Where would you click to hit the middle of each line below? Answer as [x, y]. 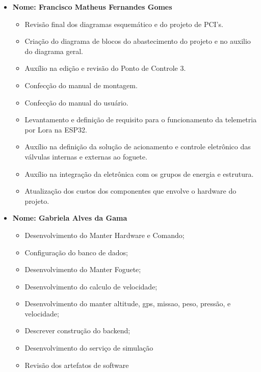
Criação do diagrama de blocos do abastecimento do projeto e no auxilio [138, 41]
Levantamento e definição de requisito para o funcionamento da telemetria [141, 119]
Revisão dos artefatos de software [77, 365]
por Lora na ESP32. [56, 129]
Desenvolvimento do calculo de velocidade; [91, 286]
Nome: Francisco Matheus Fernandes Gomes [92, 7]
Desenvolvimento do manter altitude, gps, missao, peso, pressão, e [128, 303]
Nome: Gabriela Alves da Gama [70, 218]
